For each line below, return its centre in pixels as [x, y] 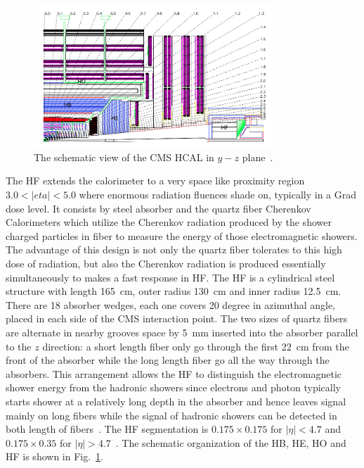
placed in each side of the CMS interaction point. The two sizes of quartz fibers [177, 318]
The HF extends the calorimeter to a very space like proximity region [155, 181]
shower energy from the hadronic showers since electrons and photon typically [173, 387]
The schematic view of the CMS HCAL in [124, 157]
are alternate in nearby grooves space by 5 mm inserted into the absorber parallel [182, 332]
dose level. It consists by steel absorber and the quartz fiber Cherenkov [158, 208]
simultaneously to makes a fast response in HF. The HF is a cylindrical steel [170, 277]
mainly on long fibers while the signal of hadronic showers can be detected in [171, 415]
